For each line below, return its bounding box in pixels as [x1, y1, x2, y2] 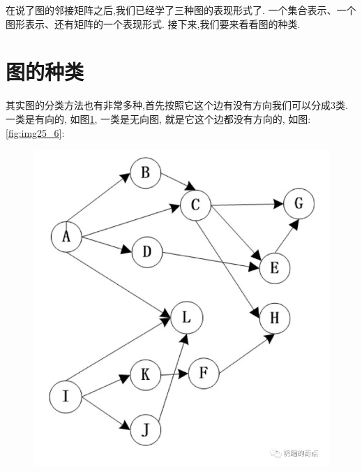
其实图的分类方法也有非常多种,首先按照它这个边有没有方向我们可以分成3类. [6, 98, 348, 112]
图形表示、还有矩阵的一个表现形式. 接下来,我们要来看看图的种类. [6, 16, 301, 31]
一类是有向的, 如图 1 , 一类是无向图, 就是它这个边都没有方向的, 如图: [6, 111, 311, 126]
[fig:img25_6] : [6, 125, 65, 140]
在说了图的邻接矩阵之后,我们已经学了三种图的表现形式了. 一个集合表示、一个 [6, 3, 356, 17]
